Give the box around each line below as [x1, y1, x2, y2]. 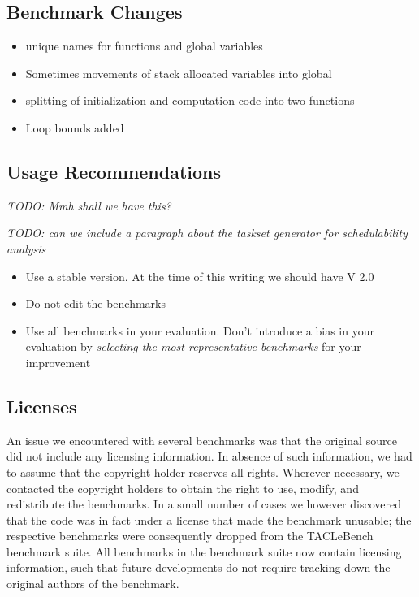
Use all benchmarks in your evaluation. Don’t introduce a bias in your [25, 322, 374, 339]
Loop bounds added [25, 119, 124, 136]
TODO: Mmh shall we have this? [6, 197, 171, 214]
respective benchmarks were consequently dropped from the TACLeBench [6, 527, 374, 544]
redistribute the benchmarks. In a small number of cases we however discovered [6, 495, 401, 513]
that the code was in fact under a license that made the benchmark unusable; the [6, 511, 412, 528]
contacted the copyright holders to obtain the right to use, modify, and [6, 479, 359, 496]
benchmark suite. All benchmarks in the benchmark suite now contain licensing [6, 543, 402, 560]
